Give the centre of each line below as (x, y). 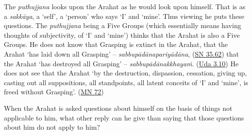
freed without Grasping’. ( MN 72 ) (54, 92)
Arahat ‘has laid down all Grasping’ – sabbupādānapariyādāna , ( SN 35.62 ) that (121, 53)
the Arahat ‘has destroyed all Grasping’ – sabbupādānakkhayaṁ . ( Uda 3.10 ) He (121, 63)
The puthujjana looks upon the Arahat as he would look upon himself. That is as (125, 6)
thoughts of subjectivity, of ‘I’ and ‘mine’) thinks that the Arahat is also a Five (122, 35)
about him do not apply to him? (52, 127)
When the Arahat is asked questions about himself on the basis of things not (118, 108)
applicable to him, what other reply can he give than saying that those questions (124, 117)
